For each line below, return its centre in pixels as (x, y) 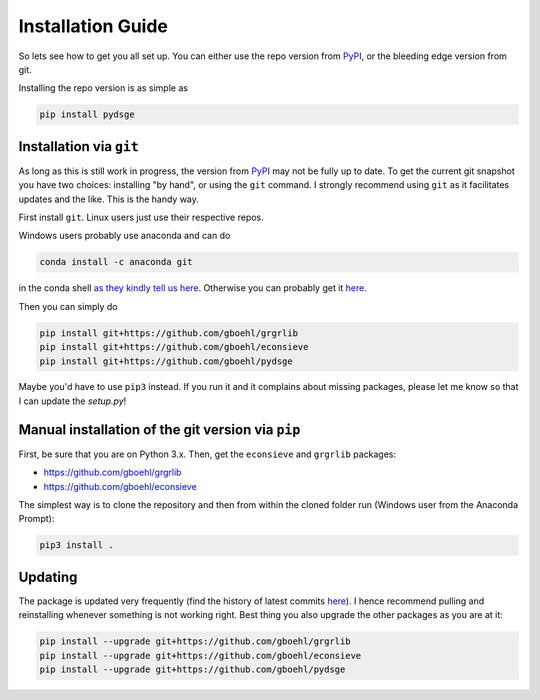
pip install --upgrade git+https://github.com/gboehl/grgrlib (195, 641)
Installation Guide (93, 26)
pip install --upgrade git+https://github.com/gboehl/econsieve (200, 655)
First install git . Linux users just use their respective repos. (141, 217)
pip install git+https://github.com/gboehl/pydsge (166, 361)
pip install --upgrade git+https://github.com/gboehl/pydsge (192, 669)
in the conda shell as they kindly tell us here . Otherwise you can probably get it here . (192, 288)
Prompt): (36, 519)
